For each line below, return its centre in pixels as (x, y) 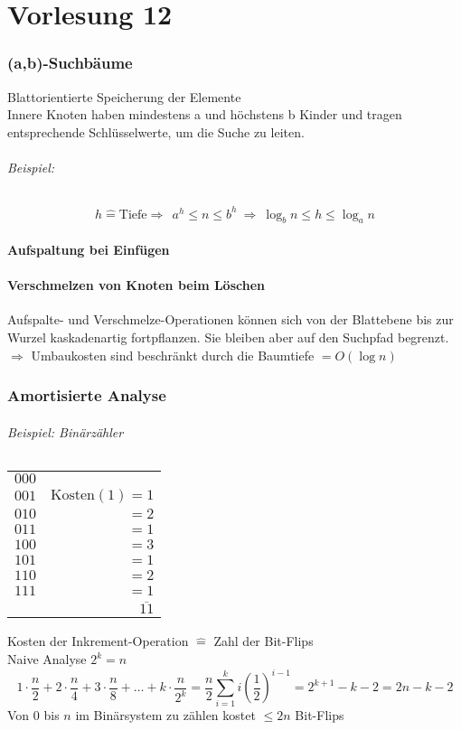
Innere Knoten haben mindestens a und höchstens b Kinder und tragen (205, 114)
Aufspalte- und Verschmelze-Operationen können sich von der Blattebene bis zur (230, 319)
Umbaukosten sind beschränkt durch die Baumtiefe (173, 355)
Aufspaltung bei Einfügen (89, 250)
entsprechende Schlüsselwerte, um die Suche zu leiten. (156, 131)
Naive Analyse (47, 659)
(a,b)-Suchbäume (70, 63)
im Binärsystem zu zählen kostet (165, 715)
